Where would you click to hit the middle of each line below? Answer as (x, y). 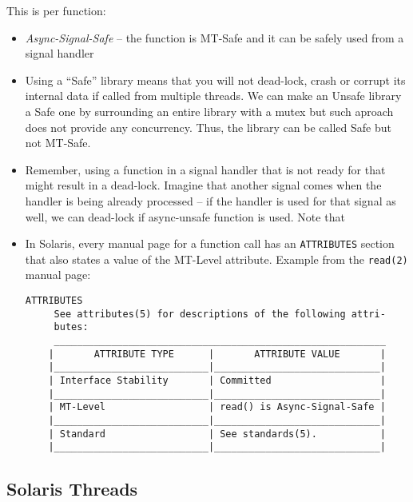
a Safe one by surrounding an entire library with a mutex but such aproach (209, 111)
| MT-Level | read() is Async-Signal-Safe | (217, 407)
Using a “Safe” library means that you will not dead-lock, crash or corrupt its (215, 80)
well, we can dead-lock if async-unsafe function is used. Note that (185, 216)
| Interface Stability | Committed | (217, 380)
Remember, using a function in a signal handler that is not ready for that (205, 169)
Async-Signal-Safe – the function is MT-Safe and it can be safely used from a (214, 37)
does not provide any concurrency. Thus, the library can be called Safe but (208, 127)
